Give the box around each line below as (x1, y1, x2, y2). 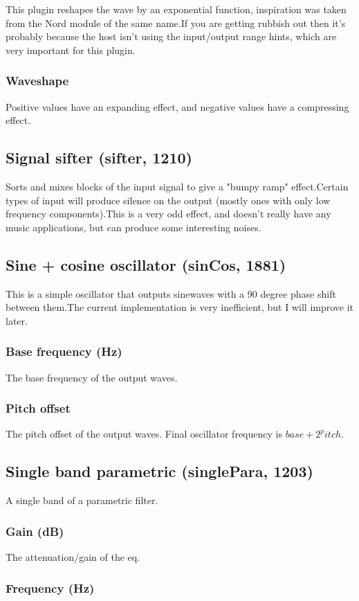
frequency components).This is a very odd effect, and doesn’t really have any (6, 206, 331, 221)
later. (6, 313, 28, 328)
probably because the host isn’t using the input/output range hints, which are (6, 29, 337, 44)
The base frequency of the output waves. (6, 370, 178, 384)
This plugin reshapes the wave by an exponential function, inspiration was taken (6, 2, 347, 16)
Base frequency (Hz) (6, 343, 122, 360)
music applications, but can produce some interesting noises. (6, 219, 261, 234)
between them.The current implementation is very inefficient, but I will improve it (6, 300, 354, 314)
